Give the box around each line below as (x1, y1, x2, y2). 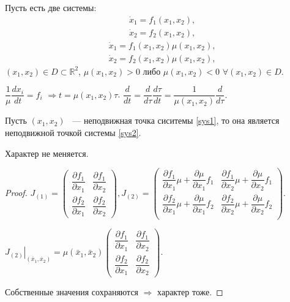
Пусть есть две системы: (5, 1, 97, 13)
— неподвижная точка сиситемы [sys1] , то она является (72, 114, 280, 127)
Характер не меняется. (5, 146, 89, 159)
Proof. (5, 186, 28, 199)
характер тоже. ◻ (157, 285, 223, 298)
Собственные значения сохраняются (5, 285, 139, 298)
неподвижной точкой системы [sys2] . (5, 126, 141, 138)
